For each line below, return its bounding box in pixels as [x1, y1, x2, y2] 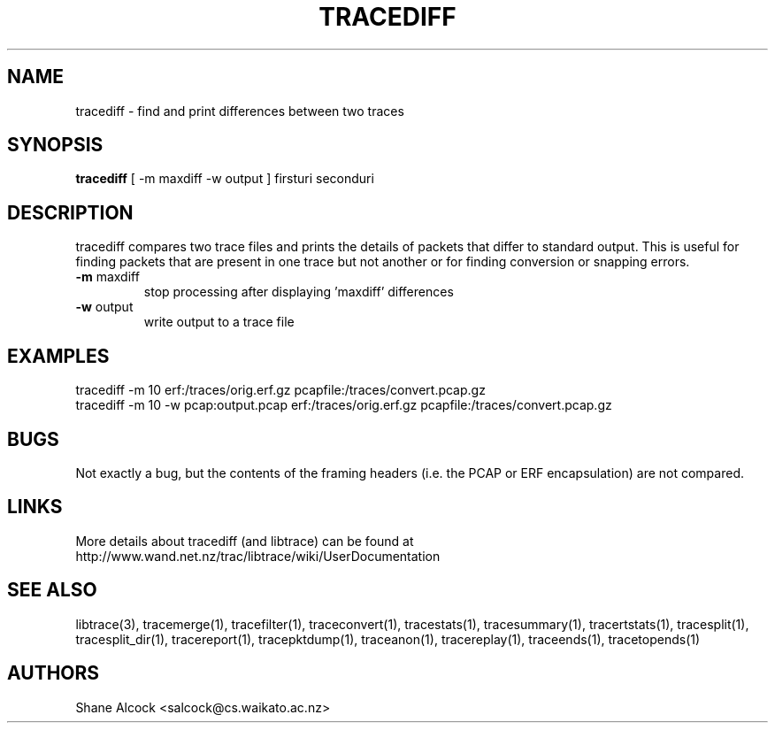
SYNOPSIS [7, 134, 104, 157]
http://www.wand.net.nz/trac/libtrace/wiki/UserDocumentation [75, 548, 441, 564]
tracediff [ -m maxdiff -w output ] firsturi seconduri [75, 171, 374, 187]
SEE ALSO [7, 579, 97, 602]
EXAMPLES [7, 344, 110, 367]
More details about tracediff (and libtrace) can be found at [75, 533, 414, 549]
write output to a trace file [143, 314, 295, 330]
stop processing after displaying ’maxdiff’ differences [143, 284, 454, 300]
